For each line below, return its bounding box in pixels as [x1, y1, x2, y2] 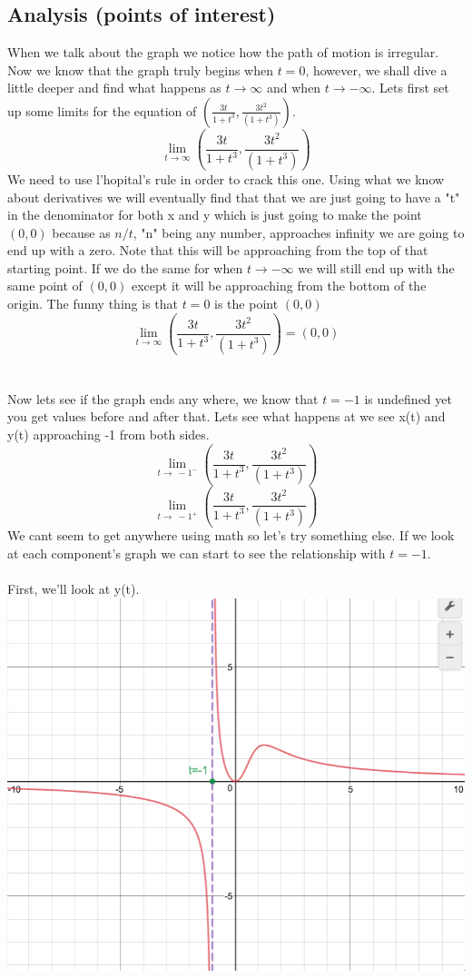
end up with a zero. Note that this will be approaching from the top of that [7, 241, 428, 260]
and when [267, 78, 321, 97]
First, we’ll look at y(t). [7, 579, 140, 598]
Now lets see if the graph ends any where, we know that [7, 389, 319, 408]
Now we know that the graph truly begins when [7, 60, 273, 79]
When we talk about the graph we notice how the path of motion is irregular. [7, 43, 439, 62]
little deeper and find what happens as [7, 78, 221, 97]
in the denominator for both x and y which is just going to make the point [7, 205, 422, 224]
